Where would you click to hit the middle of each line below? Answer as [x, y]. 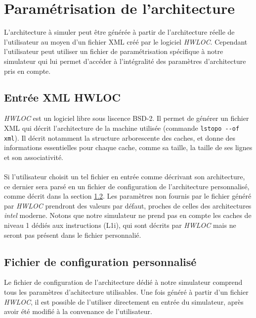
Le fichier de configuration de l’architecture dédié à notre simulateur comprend [123, 282]
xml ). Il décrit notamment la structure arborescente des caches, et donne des [120, 137]
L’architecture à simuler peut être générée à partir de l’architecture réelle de [119, 32]
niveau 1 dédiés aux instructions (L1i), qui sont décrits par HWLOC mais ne [120, 225]
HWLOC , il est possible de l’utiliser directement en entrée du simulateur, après [124, 301]
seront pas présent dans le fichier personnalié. [73, 235]
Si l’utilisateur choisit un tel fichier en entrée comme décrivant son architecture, [125, 176]
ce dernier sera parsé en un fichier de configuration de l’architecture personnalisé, [127, 186]
